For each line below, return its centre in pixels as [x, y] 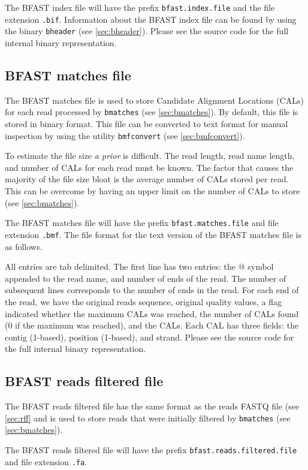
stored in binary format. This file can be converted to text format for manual [147, 124]
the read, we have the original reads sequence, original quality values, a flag [143, 301]
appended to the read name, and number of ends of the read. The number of [146, 278]
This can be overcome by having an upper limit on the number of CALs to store [153, 191]
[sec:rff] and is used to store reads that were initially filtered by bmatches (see [148, 418]
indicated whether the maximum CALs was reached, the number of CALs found [152, 313]
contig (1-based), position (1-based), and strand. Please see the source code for [150, 337]
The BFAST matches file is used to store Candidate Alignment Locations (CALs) [154, 100]
